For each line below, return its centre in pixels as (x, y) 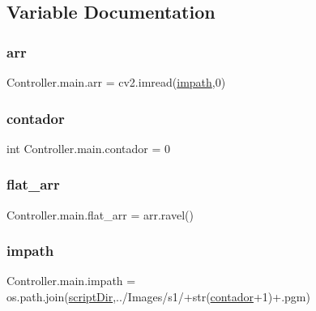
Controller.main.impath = (71, 281)
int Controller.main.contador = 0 (88, 148)
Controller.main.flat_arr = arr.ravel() (100, 214)
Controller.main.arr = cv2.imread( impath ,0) (116, 82)
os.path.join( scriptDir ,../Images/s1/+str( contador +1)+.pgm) (158, 297)
